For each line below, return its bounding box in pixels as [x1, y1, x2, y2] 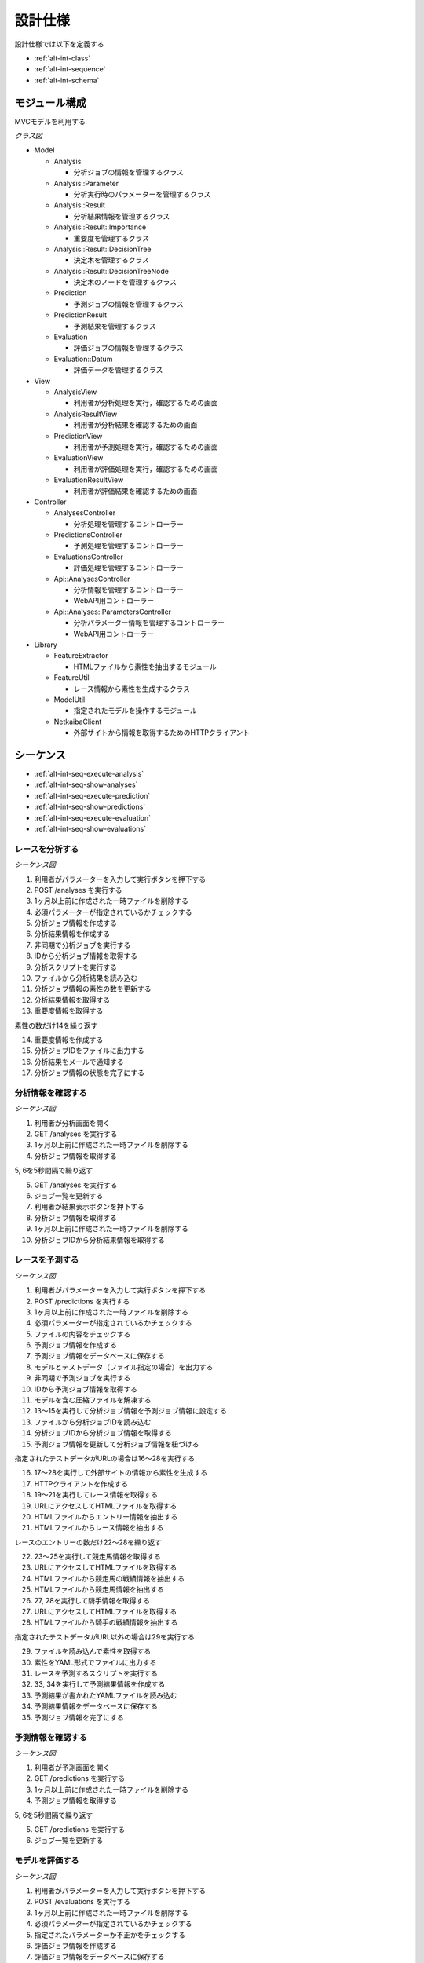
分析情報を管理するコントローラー [73, 585, 184, 594]
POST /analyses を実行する [34, 885, 122, 894]
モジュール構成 [14, 96, 86, 109]
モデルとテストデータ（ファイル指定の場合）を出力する [34, 1362, 214, 1372]
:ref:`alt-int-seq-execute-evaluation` [34, 813, 152, 822]
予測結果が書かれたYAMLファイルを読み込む [34, 1691, 177, 1700]
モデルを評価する [14, 1855, 79, 1866]
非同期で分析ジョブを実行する [34, 940, 131, 949]
